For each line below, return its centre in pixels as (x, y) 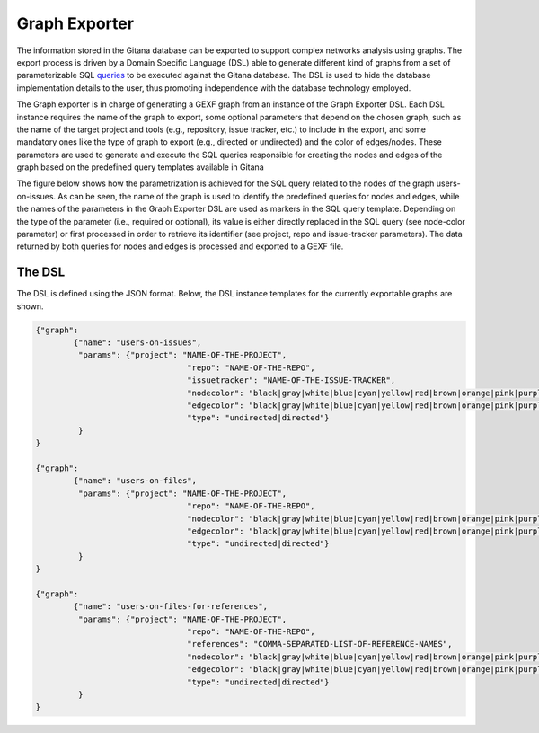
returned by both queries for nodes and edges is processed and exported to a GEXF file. (180, 246)
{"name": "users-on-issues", (137, 343)
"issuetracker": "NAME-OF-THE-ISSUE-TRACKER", (292, 380)
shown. (30, 306)
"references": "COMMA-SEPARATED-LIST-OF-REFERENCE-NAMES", (320, 644)
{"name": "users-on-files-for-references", (171, 607)
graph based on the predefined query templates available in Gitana (140, 167)
